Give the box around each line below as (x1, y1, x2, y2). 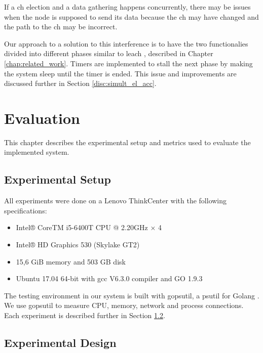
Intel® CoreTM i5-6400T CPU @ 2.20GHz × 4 (16, 222, 162, 233)
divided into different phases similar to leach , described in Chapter (4, 48, 213, 59)
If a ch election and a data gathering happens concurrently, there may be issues (4, 2, 251, 12)
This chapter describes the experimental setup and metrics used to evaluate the (4, 137, 251, 147)
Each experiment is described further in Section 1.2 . (4, 310, 165, 321)
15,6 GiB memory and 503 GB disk (16, 256, 126, 267)
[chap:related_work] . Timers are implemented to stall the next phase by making (4, 58, 253, 68)
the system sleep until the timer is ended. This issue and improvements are (4, 68, 237, 78)
